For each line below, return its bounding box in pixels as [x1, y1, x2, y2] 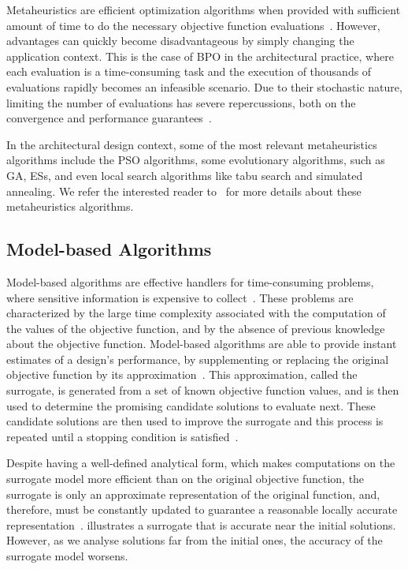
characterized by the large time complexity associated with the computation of [6, 305, 386, 321]
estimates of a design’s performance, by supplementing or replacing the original [6, 350, 389, 367]
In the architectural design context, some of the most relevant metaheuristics [6, 136, 377, 152]
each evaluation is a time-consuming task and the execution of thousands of [6, 63, 372, 80]
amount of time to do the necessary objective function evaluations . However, [6, 17, 380, 33]
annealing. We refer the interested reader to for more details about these [6, 182, 362, 199]
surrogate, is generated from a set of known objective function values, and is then [6, 382, 399, 399]
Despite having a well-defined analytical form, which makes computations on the [6, 455, 395, 471]
